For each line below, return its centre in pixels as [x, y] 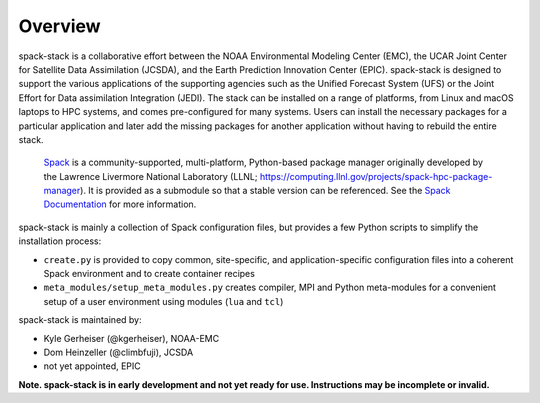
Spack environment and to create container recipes [149, 274]
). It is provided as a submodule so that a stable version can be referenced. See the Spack [265, 191]
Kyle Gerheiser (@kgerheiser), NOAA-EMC [131, 338]
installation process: [60, 241]
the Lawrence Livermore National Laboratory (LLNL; [150, 176]
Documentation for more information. [120, 204]
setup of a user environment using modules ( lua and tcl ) [163, 301]
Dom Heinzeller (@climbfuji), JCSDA [118, 352]
